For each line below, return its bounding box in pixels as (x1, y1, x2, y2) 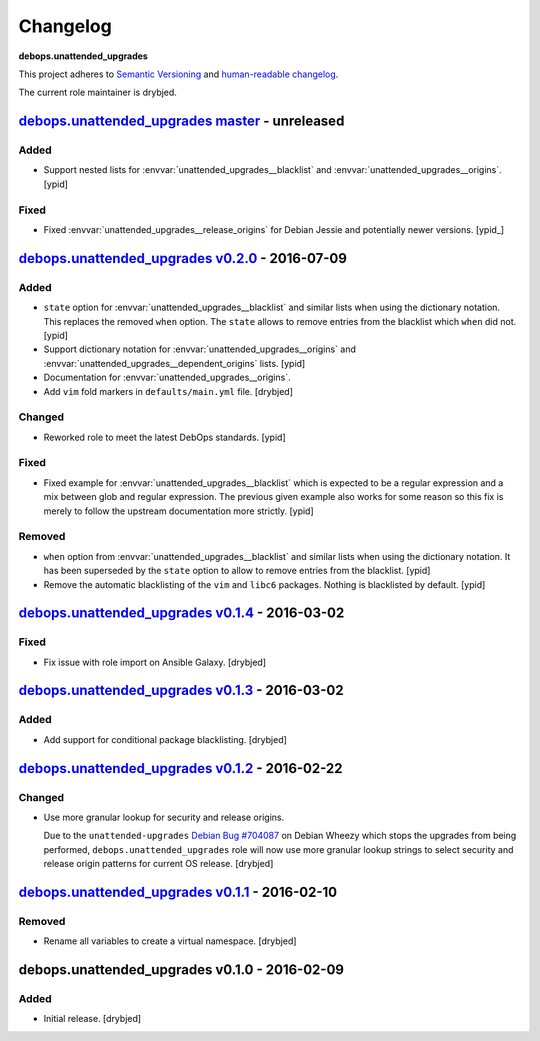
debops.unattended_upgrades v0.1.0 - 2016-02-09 (18, 961, 345, 979)
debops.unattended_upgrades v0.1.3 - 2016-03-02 (18, 682, 344, 699)
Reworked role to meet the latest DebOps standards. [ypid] (43, 431, 287, 443)
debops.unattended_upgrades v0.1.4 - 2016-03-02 (18, 605, 345, 622)
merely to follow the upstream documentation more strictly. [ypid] (43, 505, 314, 517)
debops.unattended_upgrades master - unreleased (18, 113, 345, 130)
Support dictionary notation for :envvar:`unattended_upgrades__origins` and (43, 343, 357, 355)
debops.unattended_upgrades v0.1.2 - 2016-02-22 (18, 760, 344, 777)
